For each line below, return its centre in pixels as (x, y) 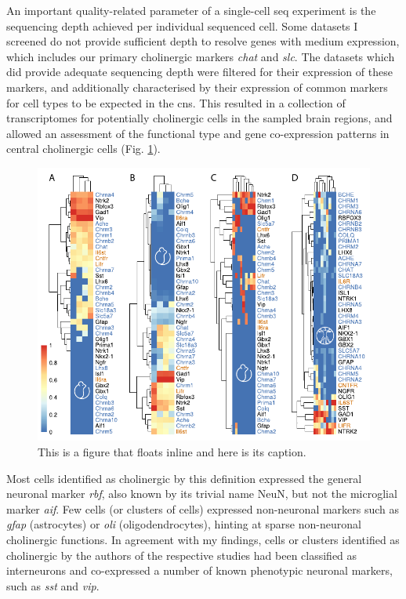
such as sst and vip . (53, 585)
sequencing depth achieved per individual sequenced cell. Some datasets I (182, 25)
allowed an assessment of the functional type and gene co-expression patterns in (198, 133)
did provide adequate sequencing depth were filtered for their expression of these (199, 72)
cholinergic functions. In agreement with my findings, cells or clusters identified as (203, 539)
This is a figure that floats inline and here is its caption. (172, 451)
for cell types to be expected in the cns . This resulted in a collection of (176, 102)
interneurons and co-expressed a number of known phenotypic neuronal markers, (199, 570)
